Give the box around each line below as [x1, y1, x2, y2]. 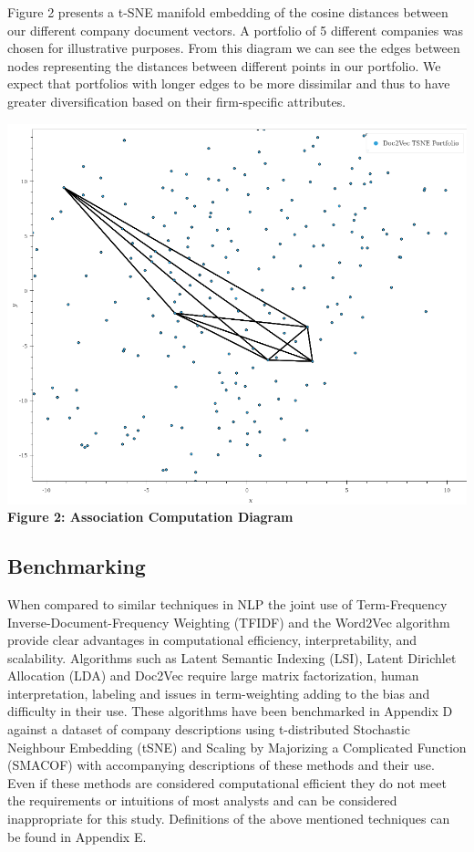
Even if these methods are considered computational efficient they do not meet [7, 773, 447, 792]
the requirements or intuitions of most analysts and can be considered [7, 791, 397, 810]
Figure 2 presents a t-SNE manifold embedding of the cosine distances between [7, 3, 448, 21]
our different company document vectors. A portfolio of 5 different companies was [7, 20, 464, 39]
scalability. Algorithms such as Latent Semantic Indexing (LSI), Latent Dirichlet [7, 648, 457, 667]
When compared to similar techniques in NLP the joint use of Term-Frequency [7, 594, 448, 613]
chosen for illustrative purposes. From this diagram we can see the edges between [7, 38, 460, 57]
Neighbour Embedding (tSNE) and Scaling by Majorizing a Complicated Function [7, 737, 467, 756]
